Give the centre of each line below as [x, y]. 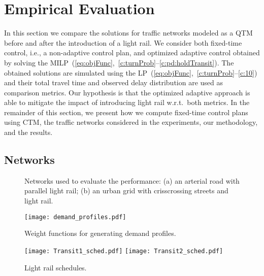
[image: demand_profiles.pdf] [75, 217]
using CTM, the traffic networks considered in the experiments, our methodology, [131, 122]
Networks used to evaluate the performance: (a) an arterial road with [132, 180]
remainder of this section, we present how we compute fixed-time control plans [126, 112]
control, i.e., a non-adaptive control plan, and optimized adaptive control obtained [132, 53]
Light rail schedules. [56, 267]
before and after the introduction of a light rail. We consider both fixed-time [123, 42]
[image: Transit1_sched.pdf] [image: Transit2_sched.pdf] [124, 251]
